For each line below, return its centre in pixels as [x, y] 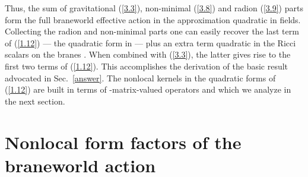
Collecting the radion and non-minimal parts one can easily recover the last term [152, 31]
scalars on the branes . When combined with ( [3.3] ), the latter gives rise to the [148, 54]
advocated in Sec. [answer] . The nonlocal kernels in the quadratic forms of [140, 78]
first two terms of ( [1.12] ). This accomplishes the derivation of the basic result [147, 66]
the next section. [35, 101]
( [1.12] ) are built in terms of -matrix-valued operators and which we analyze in [148, 89]
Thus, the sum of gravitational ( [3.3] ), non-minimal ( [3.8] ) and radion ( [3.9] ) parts [154, 8]
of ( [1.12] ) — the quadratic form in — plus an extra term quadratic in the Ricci [150, 42]
